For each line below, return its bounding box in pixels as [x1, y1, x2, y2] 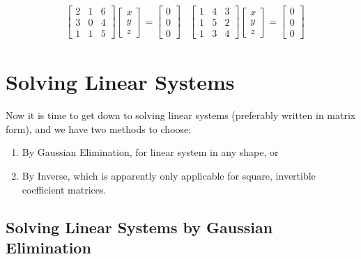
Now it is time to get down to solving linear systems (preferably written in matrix [6, 108, 356, 123]
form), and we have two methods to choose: [6, 121, 192, 136]
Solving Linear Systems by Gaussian [6, 216, 273, 237]
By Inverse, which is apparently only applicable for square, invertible [22, 168, 316, 183]
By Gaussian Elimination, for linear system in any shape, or [22, 145, 279, 159]
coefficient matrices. [22, 182, 107, 196]
